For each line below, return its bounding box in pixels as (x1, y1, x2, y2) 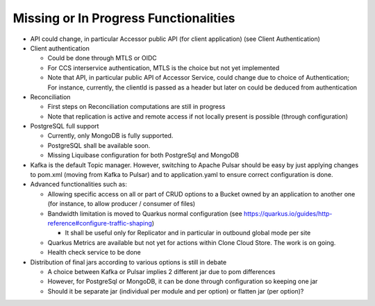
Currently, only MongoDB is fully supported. (47, 132, 174, 140)
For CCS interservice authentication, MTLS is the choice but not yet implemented (47, 63, 280, 72)
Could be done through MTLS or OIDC (47, 54, 158, 62)
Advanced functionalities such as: (30, 180, 128, 189)
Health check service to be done (47, 248, 142, 257)
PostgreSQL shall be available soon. (47, 141, 151, 149)
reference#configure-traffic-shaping (47, 219, 153, 227)
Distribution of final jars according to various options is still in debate (30, 257, 227, 266)
